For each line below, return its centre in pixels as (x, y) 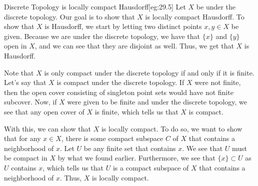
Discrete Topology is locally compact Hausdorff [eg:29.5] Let (95, 6)
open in (15, 46)
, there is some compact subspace (112, 138)
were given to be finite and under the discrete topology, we (157, 102)
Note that (19, 72)
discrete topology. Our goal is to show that (69, 16)
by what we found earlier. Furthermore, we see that (136, 158)
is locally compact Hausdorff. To (195, 16)
